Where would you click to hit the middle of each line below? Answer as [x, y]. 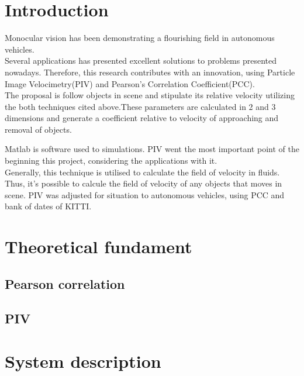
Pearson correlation [65, 283]
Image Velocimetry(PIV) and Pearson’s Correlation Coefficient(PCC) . [130, 83]
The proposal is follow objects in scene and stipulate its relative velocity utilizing [150, 95]
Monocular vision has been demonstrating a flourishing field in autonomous [140, 38]
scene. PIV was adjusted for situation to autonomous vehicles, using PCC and [145, 194]
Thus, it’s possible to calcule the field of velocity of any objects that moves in [144, 183]
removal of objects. [38, 129]
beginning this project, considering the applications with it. [111, 161]
